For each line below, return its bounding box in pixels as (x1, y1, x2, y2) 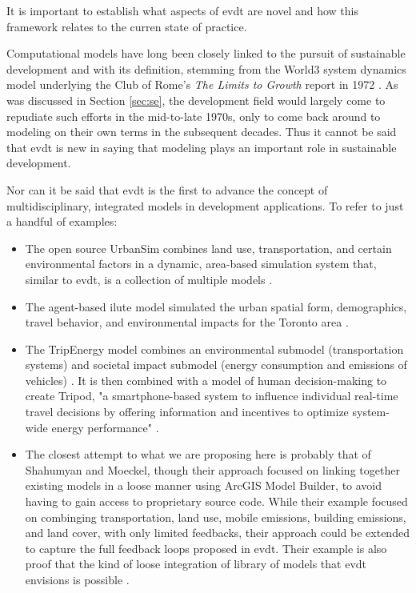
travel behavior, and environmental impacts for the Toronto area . (25, 314, 349, 331)
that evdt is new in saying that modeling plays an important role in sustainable (6, 138, 397, 155)
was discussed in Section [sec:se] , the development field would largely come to (6, 91, 386, 108)
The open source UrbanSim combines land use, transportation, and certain (25, 239, 392, 256)
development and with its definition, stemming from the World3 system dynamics (6, 60, 406, 77)
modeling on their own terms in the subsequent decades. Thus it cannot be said (6, 123, 397, 140)
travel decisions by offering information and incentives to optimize (25, 403, 349, 420)
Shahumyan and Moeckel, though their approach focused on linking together (25, 461, 400, 478)
